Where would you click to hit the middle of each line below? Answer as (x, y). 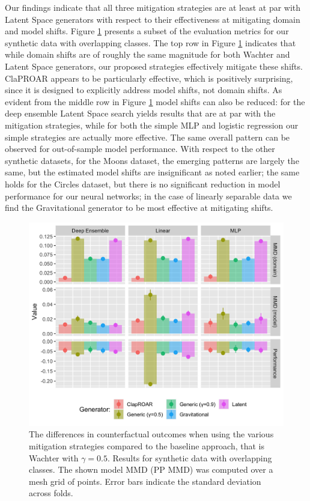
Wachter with (54, 457)
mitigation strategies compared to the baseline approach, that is (147, 445)
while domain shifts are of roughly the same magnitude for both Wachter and (147, 54)
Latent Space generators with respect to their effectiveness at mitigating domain (153, 19)
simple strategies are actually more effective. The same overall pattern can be (147, 137)
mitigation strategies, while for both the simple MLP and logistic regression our (152, 125)
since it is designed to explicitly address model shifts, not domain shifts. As (144, 90)
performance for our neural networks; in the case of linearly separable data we (148, 196)
